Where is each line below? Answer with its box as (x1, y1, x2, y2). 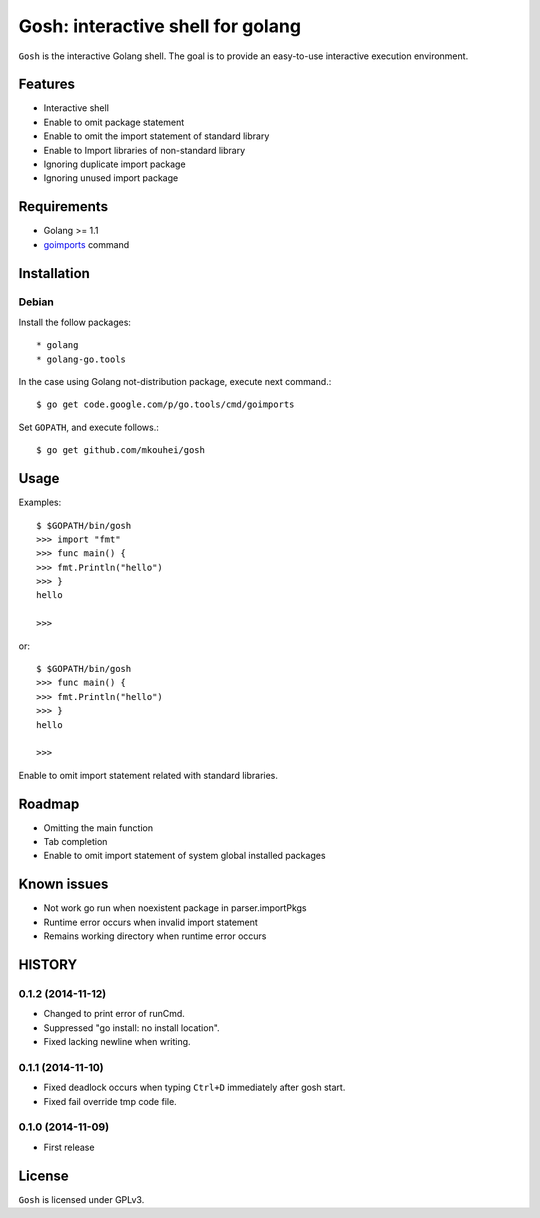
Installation (18, 265, 90, 282)
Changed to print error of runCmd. (43, 1008, 185, 1020)
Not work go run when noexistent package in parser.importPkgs (43, 902, 307, 914)
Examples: (18, 496, 62, 509)
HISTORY (18, 956, 78, 973)
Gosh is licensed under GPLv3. (18, 1193, 145, 1205)
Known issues (18, 876, 109, 893)
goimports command (43, 238, 130, 250)
